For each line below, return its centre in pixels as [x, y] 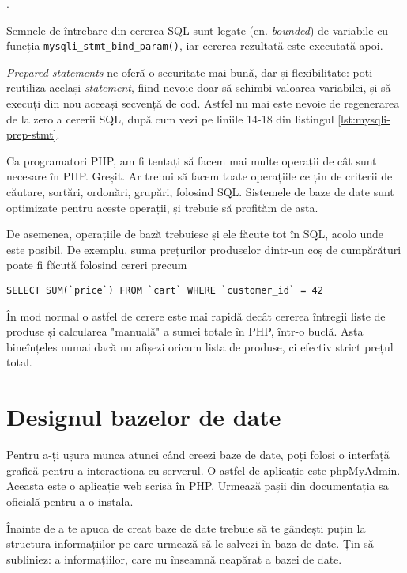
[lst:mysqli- [364, 118]
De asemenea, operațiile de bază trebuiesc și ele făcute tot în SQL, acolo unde [195, 234]
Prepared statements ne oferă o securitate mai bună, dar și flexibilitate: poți [190, 72]
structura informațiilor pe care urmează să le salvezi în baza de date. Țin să [190, 543]
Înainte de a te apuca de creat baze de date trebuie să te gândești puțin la [186, 527]
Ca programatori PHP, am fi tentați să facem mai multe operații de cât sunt [192, 160]
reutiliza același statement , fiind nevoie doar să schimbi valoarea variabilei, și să [199, 87]
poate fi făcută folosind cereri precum [97, 265]
